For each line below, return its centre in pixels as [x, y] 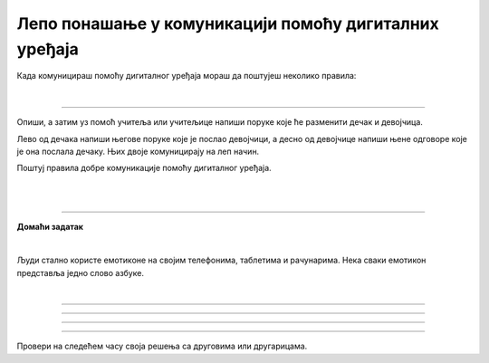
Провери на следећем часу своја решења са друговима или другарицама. [162, 346]
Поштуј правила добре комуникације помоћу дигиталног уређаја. [144, 168]
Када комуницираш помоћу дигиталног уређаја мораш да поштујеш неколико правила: [187, 76]
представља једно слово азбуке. [81, 272]
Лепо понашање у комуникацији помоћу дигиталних [228, 24]
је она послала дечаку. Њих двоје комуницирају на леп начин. [138, 151]
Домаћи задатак [50, 227]
